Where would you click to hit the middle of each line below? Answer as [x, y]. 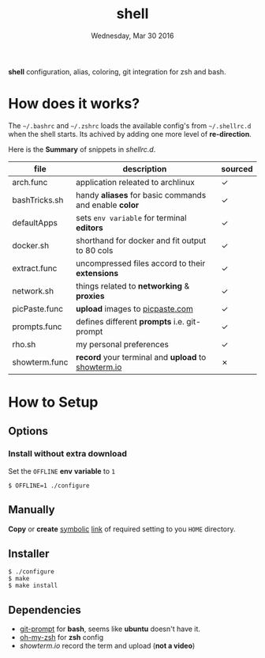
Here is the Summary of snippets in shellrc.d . [82, 149]
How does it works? [74, 104]
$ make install [33, 586]
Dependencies [45, 610]
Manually [32, 510]
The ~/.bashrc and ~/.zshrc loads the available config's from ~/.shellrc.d [130, 125]
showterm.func [40, 362]
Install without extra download [68, 454]
